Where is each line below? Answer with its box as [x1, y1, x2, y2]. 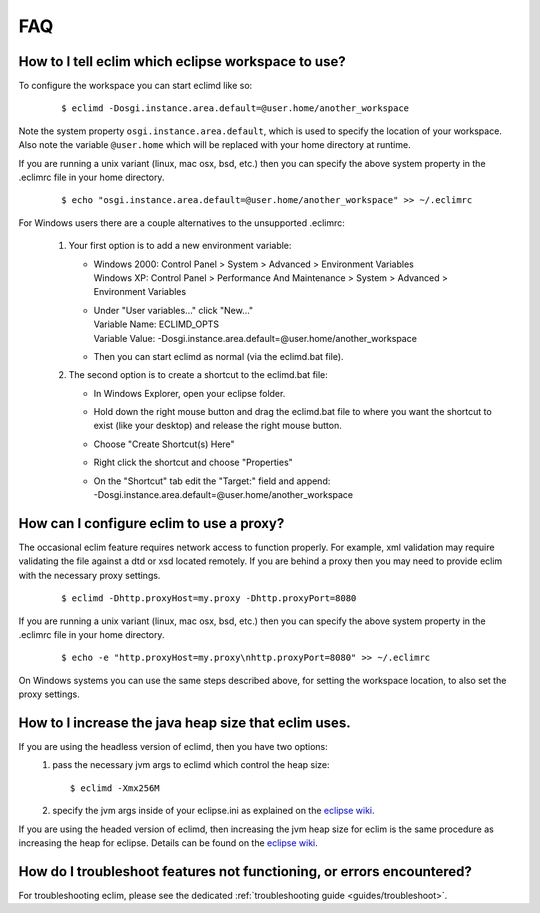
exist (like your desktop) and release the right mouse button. [93, 420, 342, 432]
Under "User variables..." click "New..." [93, 304, 254, 316]
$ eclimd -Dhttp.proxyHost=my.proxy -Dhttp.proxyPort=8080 [61, 593, 357, 604]
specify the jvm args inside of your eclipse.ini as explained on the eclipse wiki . [52, 805, 375, 817]
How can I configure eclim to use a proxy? [18, 515, 285, 532]
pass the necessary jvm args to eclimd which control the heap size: [52, 759, 330, 771]
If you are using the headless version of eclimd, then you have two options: [18, 740, 329, 752]
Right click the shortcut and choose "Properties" [93, 456, 294, 469]
